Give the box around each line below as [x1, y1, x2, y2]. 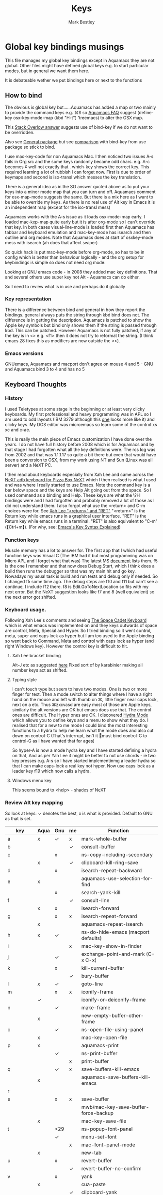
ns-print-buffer [81, 1050, 118, 1057]
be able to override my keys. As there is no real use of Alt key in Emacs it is [5, 199, 155, 205]
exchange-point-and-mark [81, 950, 145, 957]
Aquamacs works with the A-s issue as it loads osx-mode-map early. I [5, 214, 145, 219]
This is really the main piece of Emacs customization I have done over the [5, 436, 152, 442]
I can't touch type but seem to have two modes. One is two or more [12, 686, 147, 692]
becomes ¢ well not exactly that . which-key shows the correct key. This [5, 164, 149, 170]
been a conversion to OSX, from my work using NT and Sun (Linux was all [5, 457, 153, 463]
